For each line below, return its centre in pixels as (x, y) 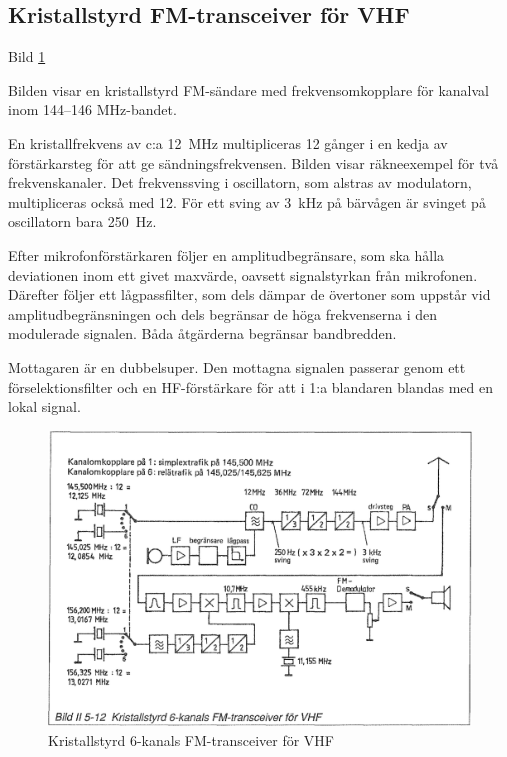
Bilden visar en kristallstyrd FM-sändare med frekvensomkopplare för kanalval (248, 89)
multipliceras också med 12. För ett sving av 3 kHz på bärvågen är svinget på (247, 201)
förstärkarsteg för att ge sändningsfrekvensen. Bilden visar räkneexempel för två (253, 162)
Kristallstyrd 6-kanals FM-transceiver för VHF (191, 739)
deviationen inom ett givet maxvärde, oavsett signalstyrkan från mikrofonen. (243, 274)
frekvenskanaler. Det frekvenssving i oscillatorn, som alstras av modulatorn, (240, 182)
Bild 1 (27, 56)
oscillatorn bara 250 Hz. (82, 221)
